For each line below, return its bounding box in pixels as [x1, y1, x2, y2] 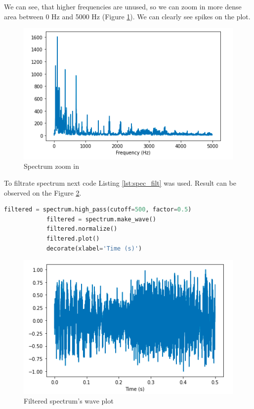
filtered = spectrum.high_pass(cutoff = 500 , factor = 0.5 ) [4, 206, 192, 213]
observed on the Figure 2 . [4, 187, 82, 198]
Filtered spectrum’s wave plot [24, 396, 114, 406]
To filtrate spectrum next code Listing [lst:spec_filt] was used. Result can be [4, 178, 236, 188]
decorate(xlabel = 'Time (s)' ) [46, 245, 142, 252]
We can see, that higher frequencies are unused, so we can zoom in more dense [4, 1, 242, 11]
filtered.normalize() [46, 225, 118, 233]
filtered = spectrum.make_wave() [46, 215, 156, 223]
